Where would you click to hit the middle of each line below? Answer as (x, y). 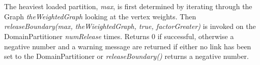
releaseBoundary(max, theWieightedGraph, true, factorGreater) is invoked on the (130, 26)
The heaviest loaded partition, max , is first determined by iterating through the (128, 6)
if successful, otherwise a (196, 36)
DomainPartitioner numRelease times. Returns (77, 36)
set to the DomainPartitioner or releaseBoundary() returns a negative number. (126, 56)
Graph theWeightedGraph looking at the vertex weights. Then (100, 16)
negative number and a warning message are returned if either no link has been (128, 46)
